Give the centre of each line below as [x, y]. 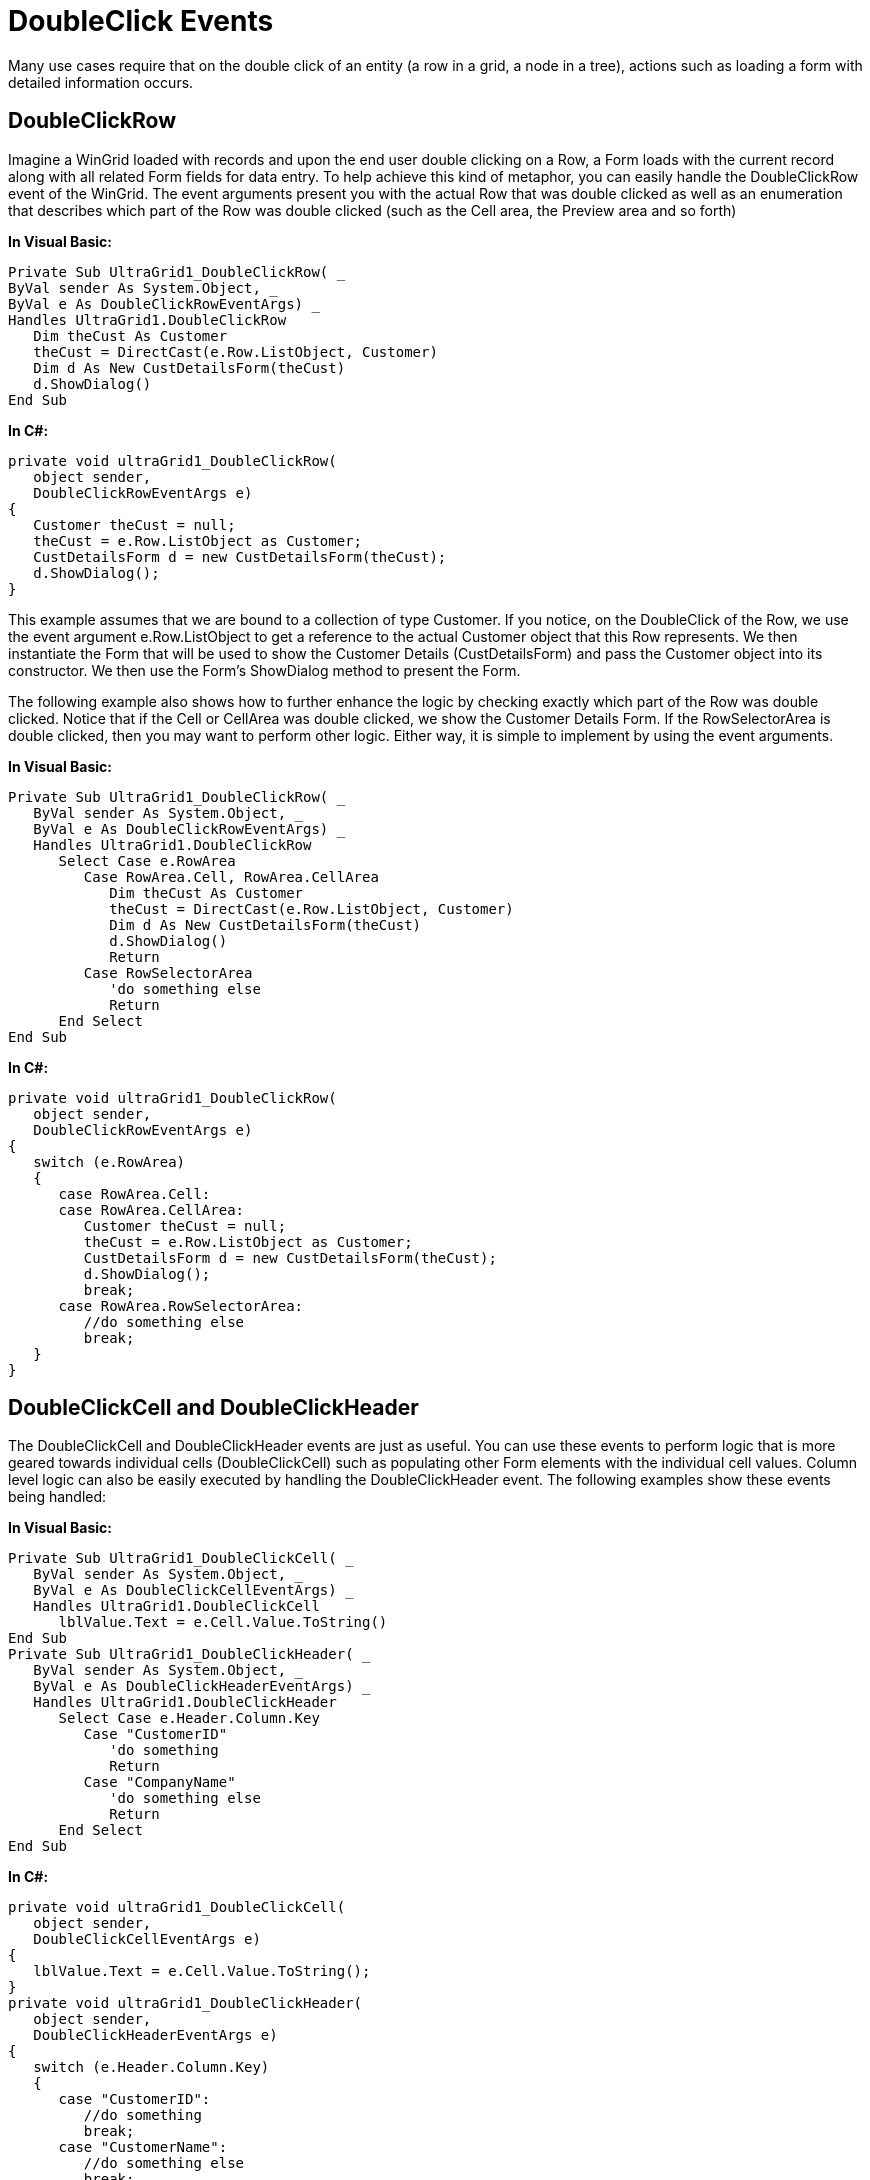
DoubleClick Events [141, 21]
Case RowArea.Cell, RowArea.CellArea [231, 876]
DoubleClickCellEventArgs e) [147, 1939]
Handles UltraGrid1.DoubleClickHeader [185, 1702]
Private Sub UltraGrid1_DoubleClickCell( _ [181, 1558]
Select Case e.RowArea [147, 860]
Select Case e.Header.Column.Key [189, 1718]
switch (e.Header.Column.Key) [151, 2067]
